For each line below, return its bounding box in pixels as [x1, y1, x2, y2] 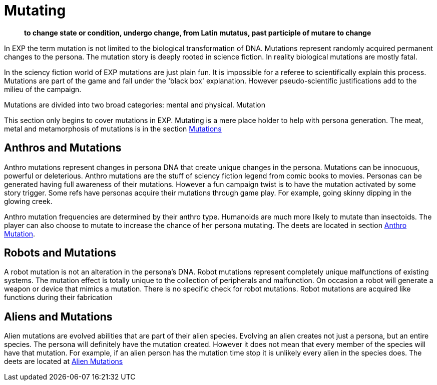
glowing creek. [4, 196, 53, 205]
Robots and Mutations [4, 246, 116, 259]
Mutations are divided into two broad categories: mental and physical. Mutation [4, 100, 265, 109]
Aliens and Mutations [4, 310, 113, 323]
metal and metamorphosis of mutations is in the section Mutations [4, 124, 222, 133]
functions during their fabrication [4, 293, 113, 302]
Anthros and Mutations [4, 141, 122, 154]
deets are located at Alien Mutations [4, 357, 123, 366]
